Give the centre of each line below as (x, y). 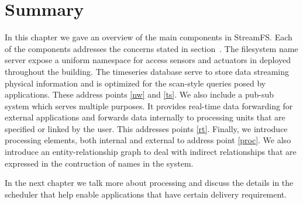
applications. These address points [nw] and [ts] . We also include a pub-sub (139, 94)
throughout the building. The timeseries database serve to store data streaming (147, 71)
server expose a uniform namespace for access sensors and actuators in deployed (148, 60)
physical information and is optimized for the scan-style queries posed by (135, 83)
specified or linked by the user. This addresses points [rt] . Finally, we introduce (146, 128)
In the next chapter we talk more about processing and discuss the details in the (149, 183)
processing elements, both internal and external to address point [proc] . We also (148, 140)
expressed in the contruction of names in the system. (99, 163)
